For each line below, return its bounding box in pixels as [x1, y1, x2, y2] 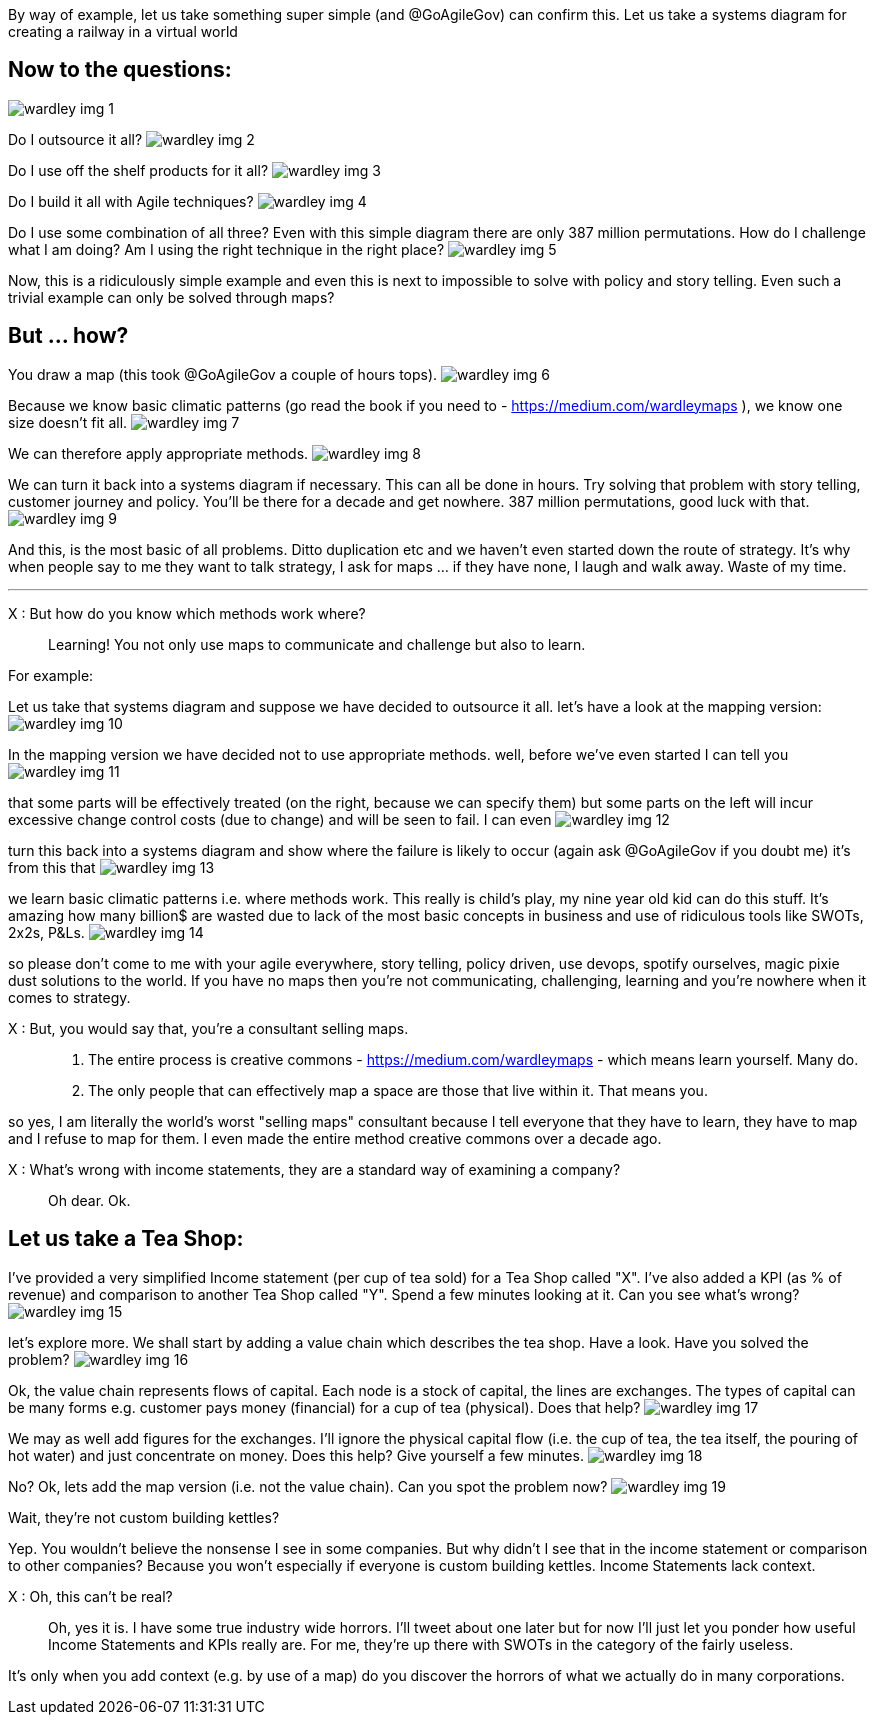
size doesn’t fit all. [8, 413, 128, 431]
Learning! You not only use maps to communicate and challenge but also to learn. [48, 635, 586, 653]
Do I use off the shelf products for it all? [8, 161, 269, 179]
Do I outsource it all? [8, 130, 143, 148]
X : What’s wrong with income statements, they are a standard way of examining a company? [8, 1160, 621, 1178]
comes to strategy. [8, 988, 131, 1006]
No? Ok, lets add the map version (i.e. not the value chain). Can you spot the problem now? [8, 1477, 608, 1495]
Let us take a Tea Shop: [8, 1226, 244, 1252]
